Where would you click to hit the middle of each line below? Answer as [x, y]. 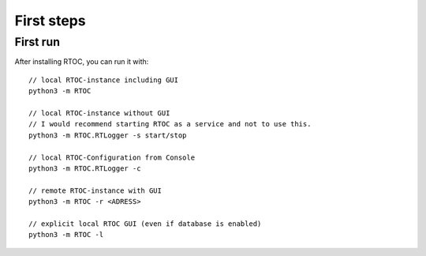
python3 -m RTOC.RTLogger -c [85, 168]
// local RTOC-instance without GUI [99, 113]
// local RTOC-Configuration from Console [112, 157]
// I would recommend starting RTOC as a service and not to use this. [170, 124]
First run [37, 42]
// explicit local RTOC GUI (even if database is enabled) [145, 224]
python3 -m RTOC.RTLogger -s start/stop [108, 135]
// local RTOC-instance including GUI [104, 80]
